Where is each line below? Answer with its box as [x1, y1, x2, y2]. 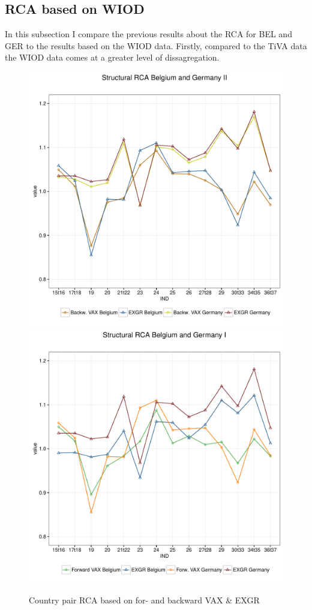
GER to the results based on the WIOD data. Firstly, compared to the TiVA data [5, 39, 307, 52]
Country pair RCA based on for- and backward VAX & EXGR [29, 594, 260, 606]
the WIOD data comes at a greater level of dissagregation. [5, 51, 220, 64]
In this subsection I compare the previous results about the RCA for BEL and [5, 28, 292, 40]
